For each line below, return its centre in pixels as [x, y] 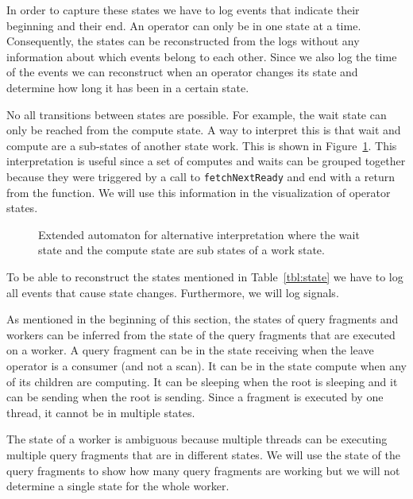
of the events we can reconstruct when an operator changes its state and [182, 72]
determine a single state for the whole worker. [118, 486]
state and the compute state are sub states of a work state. [181, 250]
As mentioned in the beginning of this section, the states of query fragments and [203, 319]
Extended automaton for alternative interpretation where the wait [199, 234]
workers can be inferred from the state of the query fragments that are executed [201, 334]
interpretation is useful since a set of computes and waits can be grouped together [206, 161]
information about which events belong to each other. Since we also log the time [202, 56]
